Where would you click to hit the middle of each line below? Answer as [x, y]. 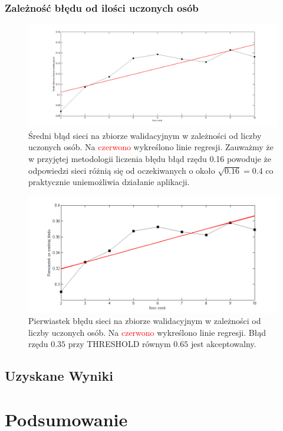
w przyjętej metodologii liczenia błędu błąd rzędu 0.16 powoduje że [150, 158]
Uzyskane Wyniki [59, 376]
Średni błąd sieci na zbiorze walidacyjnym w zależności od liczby [145, 135]
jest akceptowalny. [223, 344]
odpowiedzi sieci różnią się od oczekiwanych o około [122, 170]
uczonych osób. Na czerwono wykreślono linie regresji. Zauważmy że [151, 147]
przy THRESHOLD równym [119, 344]
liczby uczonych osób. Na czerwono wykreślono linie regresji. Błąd [147, 332]
